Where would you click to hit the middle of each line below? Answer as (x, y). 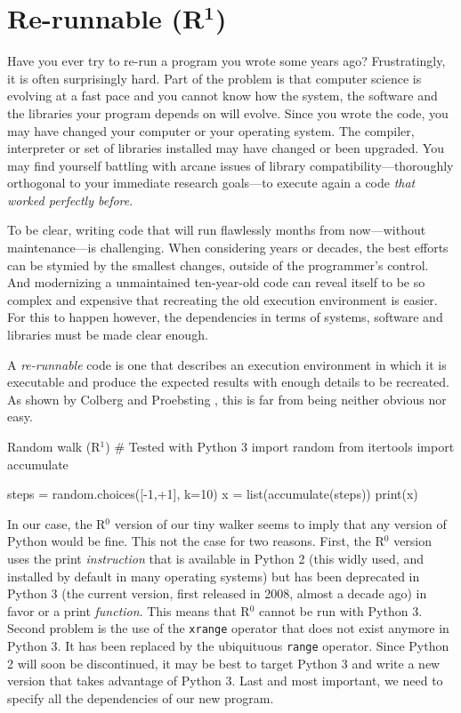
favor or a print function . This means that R (129, 610)
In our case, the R (57, 523)
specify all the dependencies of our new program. (141, 697)
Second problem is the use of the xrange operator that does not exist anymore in (228, 628)
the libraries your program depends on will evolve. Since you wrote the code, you (228, 112)
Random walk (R (54, 446)
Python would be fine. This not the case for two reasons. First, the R (196, 541)
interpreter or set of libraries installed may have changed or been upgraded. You (226, 148)
